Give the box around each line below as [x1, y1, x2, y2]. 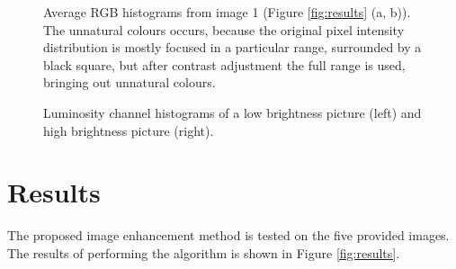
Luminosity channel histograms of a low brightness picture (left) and [43, 103, 422, 121]
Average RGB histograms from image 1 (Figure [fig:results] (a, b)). [43, 3, 411, 21]
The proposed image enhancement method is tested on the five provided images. [7, 226, 450, 245]
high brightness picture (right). [43, 121, 214, 139]
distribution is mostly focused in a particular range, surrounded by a [43, 38, 422, 57]
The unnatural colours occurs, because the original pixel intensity [43, 20, 405, 39]
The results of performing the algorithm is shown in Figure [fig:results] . [7, 243, 400, 262]
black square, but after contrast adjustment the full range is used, [43, 55, 406, 74]
